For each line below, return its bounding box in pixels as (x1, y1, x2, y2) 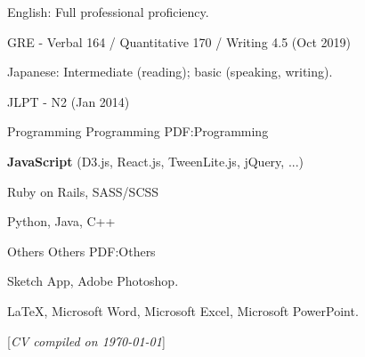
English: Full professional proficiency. (7, 3, 209, 20)
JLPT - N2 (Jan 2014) (7, 92, 130, 110)
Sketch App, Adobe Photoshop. (7, 272, 179, 290)
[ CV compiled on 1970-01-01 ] (7, 331, 166, 350)
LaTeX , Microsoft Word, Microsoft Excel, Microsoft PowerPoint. (7, 301, 359, 320)
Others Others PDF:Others (7, 241, 156, 260)
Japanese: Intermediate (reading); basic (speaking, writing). (7, 62, 333, 81)
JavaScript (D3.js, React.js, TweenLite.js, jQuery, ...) (7, 151, 304, 170)
